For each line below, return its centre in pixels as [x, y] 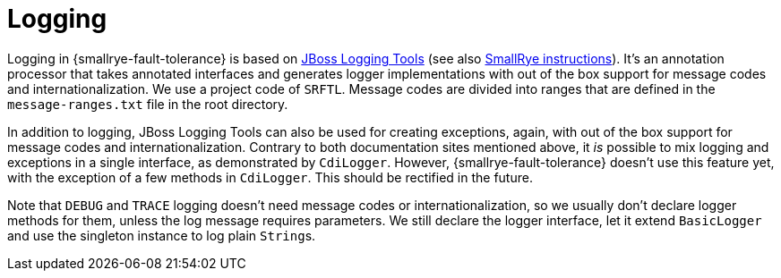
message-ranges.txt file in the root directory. [148, 104]
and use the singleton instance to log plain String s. [162, 235]
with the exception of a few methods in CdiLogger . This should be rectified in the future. [270, 177]
